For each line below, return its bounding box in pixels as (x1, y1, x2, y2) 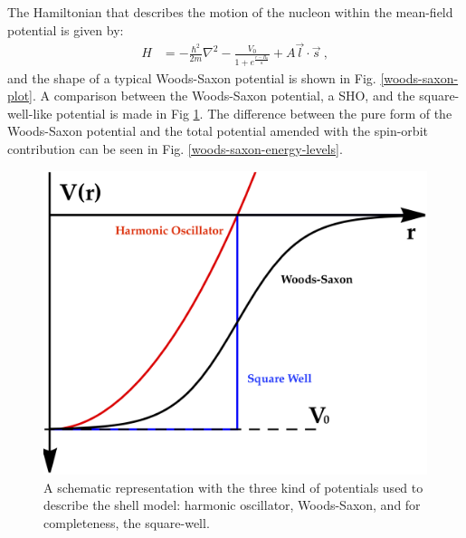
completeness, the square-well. (43, 513, 210, 532)
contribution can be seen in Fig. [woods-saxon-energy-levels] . (7, 139, 343, 159)
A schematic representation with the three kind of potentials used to (43, 477, 423, 496)
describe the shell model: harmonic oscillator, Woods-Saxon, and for (43, 495, 421, 514)
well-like (7, 103, 52, 122)
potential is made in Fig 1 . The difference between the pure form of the (56, 103, 452, 122)
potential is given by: (7, 20, 124, 39)
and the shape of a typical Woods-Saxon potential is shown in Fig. (7, 68, 376, 87)
